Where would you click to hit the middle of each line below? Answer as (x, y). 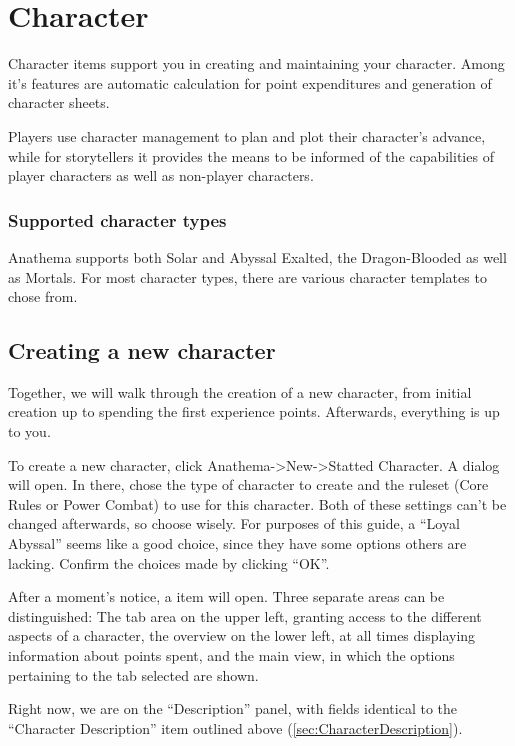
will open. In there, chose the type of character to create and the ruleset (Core (248, 484)
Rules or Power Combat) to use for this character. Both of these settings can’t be (257, 503)
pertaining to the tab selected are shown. (133, 674)
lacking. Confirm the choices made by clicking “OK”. (169, 562)
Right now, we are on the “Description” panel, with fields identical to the (232, 708)
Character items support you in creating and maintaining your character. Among (256, 63)
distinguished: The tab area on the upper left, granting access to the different (245, 615)
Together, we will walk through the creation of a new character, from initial (240, 391)
